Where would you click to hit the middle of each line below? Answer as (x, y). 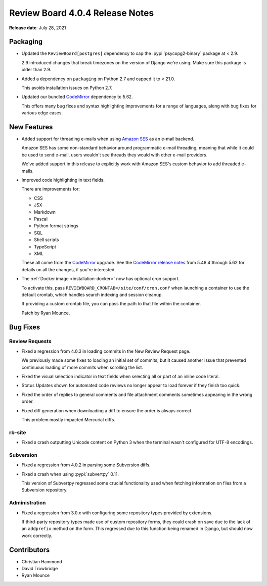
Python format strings (56, 226)
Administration (27, 503)
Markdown (45, 212)
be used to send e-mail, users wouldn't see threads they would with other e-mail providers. (114, 155)
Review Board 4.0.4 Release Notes (82, 13)
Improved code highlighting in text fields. (63, 180)
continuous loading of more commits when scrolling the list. (82, 367)
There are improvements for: (51, 189)
